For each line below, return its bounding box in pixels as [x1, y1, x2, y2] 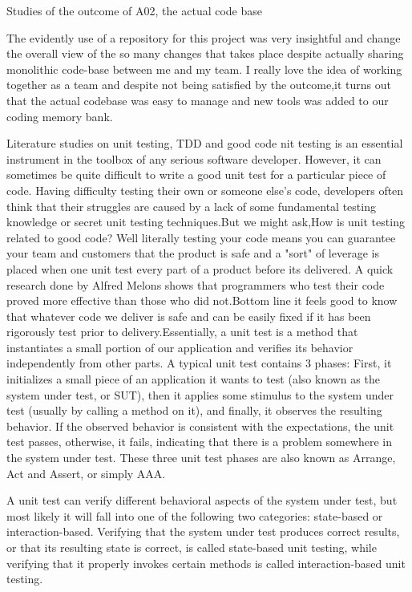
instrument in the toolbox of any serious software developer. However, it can [6, 150, 382, 167]
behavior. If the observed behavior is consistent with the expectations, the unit [6, 417, 394, 434]
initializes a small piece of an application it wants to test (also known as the [6, 371, 380, 387]
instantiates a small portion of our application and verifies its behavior [6, 339, 353, 355]
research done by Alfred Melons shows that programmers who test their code [6, 276, 385, 293]
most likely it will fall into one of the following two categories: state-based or [6, 507, 383, 524]
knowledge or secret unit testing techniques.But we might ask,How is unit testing [6, 213, 405, 230]
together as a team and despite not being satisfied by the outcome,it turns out [6, 76, 391, 93]
